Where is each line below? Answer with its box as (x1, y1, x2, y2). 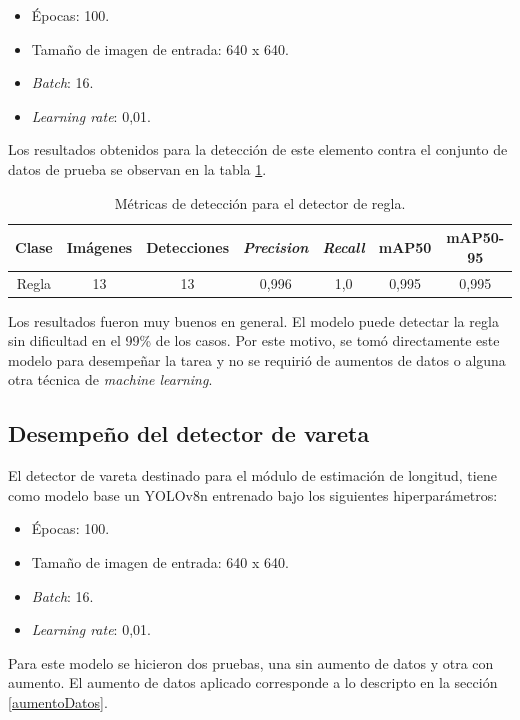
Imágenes (66, 236, 133, 257)
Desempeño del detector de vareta (8, 418, 370, 449)
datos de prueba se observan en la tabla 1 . (8, 158, 267, 179)
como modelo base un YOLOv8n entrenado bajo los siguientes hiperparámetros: (8, 484, 498, 505)
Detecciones (146, 236, 229, 257)
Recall (322, 236, 365, 257)
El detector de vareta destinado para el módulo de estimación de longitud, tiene (8, 465, 497, 486)
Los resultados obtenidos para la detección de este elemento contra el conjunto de (8, 139, 508, 160)
